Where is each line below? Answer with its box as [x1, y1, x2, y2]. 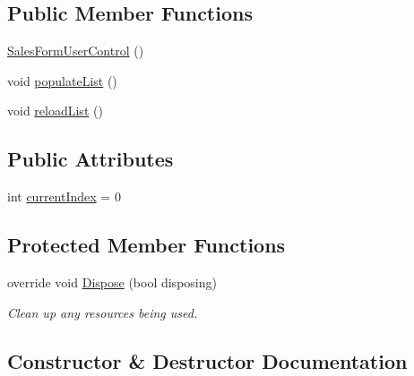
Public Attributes [7, 145, 174, 173]
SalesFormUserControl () [7, 41, 144, 60]
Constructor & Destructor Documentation [7, 346, 408, 374]
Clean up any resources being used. [7, 303, 198, 321]
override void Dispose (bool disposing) [7, 272, 217, 291]
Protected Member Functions [7, 231, 286, 259]
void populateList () [7, 71, 117, 90]
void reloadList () [7, 101, 103, 120]
